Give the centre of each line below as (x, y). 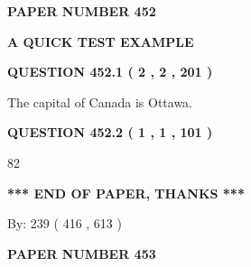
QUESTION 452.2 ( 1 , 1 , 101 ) (110, 132)
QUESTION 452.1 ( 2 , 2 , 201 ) (110, 72)
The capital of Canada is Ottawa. (100, 101)
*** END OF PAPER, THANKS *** (126, 193)
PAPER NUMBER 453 (82, 253)
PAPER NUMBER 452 (82, 11)
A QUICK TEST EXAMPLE (101, 41)
